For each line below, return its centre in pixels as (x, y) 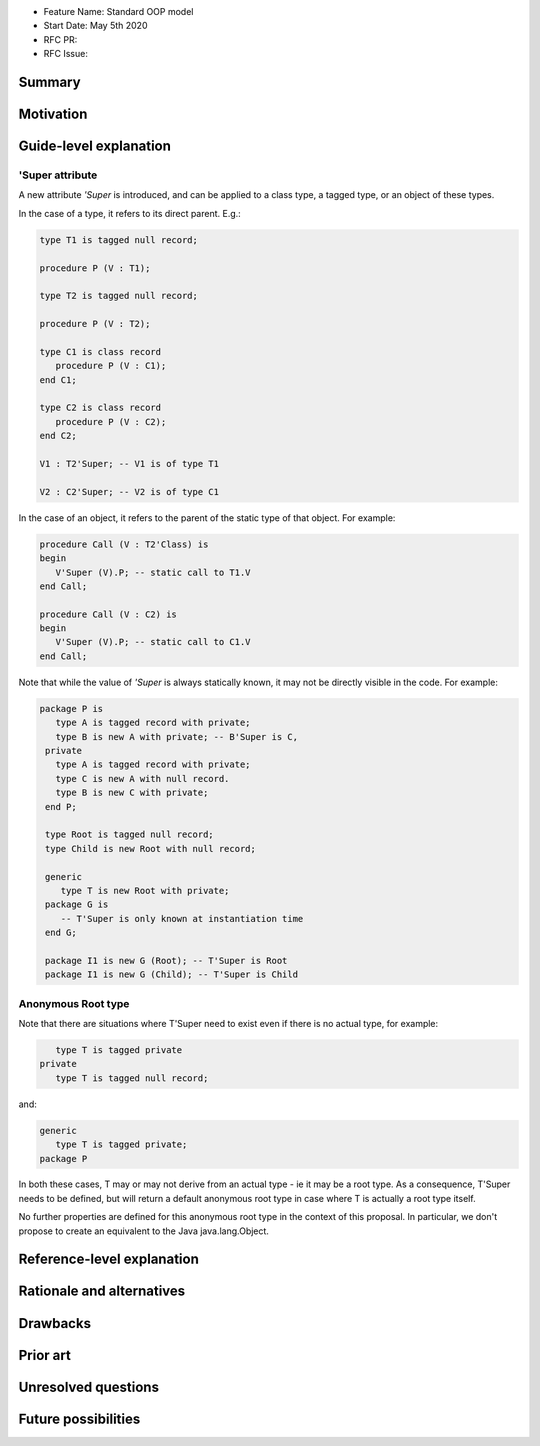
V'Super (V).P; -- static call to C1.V (153, 642)
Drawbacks (55, 1323)
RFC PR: (60, 39)
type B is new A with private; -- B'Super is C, (177, 736)
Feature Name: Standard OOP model (118, 11)
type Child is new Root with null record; (151, 848)
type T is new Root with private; (145, 890)
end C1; (58, 379)
